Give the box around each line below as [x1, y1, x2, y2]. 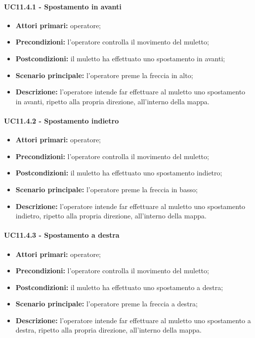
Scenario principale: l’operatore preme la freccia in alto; [15, 70, 193, 80]
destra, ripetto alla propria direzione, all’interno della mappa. [15, 325, 202, 335]
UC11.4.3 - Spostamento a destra [4, 230, 120, 240]
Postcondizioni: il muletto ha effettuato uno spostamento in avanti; [15, 53, 225, 63]
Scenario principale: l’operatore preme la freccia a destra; [15, 298, 198, 309]
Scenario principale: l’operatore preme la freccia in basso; [15, 184, 198, 194]
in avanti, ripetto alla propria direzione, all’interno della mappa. [15, 96, 210, 106]
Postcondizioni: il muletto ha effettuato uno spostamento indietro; [15, 168, 222, 178]
